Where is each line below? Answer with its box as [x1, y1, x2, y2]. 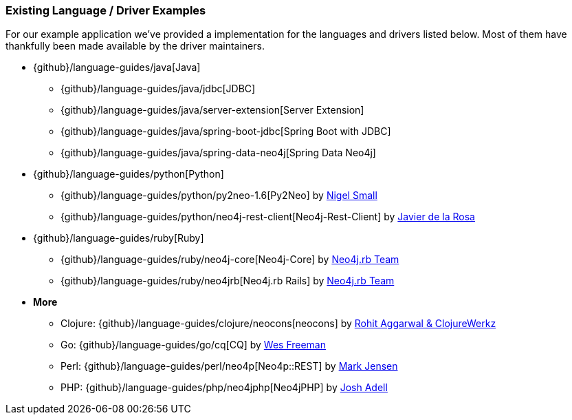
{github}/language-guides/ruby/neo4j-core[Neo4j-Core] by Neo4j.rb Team [60, 253, 399, 266]
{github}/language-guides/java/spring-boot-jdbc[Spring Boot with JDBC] [60, 125, 391, 138]
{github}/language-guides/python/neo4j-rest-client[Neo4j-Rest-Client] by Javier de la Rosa [60, 211, 475, 223]
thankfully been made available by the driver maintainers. [5, 40, 265, 52]
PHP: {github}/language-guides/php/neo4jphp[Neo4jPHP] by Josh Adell [60, 381, 388, 394]
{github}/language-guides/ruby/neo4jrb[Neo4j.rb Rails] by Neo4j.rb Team [60, 275, 395, 287]
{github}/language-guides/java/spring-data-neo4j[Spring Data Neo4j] [60, 147, 376, 159]
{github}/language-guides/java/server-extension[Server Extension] [60, 104, 364, 116]
